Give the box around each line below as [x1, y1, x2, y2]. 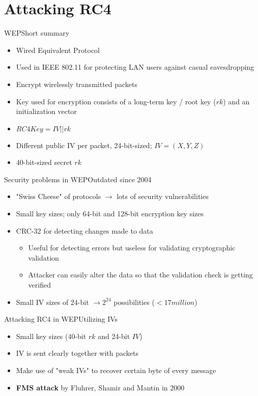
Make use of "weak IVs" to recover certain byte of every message [16, 365, 216, 375]
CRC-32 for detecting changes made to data [16, 225, 153, 236]
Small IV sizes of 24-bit [16, 296, 89, 307]
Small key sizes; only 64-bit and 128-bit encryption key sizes [16, 208, 204, 219]
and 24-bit [98, 330, 130, 341]
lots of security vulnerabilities [117, 191, 209, 202]
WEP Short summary [4, 27, 70, 38]
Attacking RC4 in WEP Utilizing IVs [4, 314, 118, 324]
